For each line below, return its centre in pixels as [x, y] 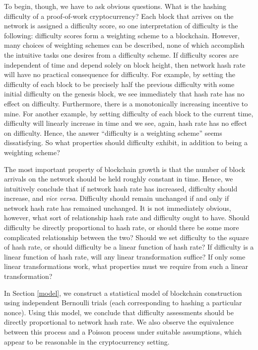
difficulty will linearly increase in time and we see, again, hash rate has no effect [126, 123]
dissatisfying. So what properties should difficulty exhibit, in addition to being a [126, 142]
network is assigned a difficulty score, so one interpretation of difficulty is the [121, 26]
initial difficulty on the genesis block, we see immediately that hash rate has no [124, 94]
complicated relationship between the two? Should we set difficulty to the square [127, 237]
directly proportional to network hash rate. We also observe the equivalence [119, 322]
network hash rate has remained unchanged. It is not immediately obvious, [118, 208]
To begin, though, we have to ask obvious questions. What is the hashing [115, 6]
